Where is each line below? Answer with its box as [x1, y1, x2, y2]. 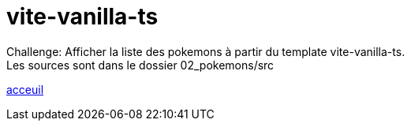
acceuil [6, 82, 44, 96]
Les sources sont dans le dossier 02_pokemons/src [6, 58, 275, 72]
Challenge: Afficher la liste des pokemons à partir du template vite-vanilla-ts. [6, 44, 405, 58]
